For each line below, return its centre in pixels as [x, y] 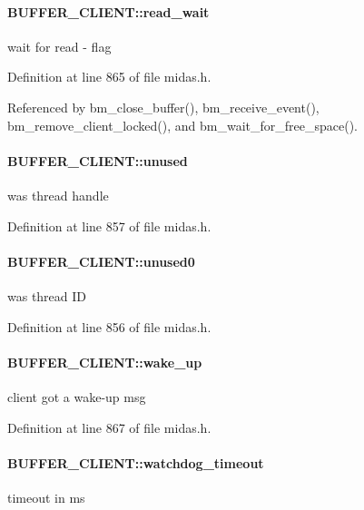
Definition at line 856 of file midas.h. [109, 326]
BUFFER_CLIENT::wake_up [105, 362]
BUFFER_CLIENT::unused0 [101, 261]
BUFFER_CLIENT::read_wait [108, 11]
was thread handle [58, 195]
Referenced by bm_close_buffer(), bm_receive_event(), [163, 107]
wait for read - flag [59, 46]
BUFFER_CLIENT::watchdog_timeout [136, 462]
